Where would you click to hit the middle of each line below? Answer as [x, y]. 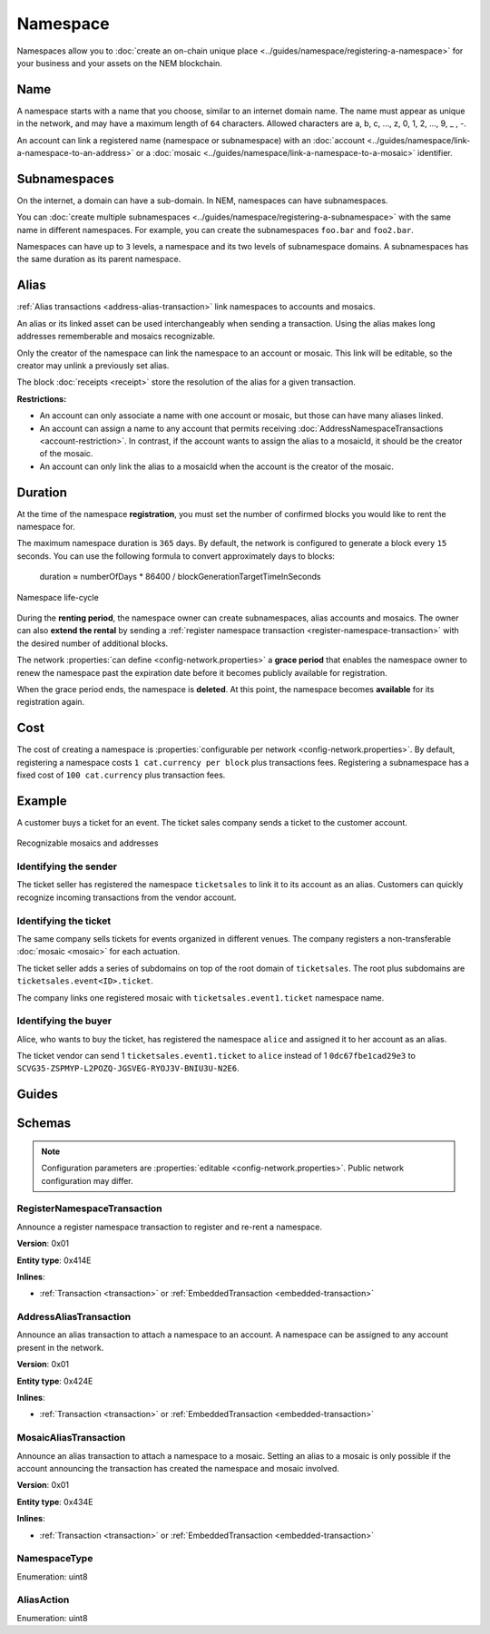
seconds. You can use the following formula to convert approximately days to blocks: [176, 556]
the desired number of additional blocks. [93, 643]
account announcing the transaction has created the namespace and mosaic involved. [178, 1468]
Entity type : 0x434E [55, 1502]
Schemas [44, 1124]
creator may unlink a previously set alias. [93, 365]
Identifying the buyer [64, 1021]
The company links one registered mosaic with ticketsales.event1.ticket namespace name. [201, 997]
